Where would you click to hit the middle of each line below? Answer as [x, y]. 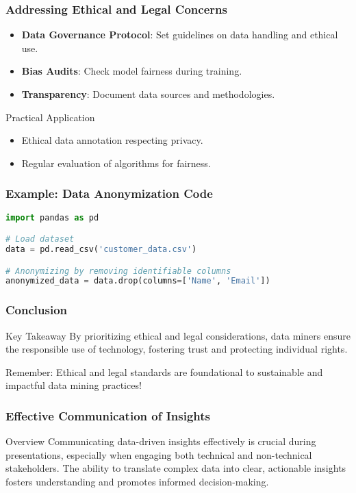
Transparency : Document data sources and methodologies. [148, 94]
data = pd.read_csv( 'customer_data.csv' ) [101, 249]
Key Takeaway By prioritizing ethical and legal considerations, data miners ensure [178, 335]
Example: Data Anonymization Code [109, 193]
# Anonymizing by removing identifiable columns [118, 271]
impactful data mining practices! [74, 385]
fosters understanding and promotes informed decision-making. [137, 481]
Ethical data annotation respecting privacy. [112, 140]
